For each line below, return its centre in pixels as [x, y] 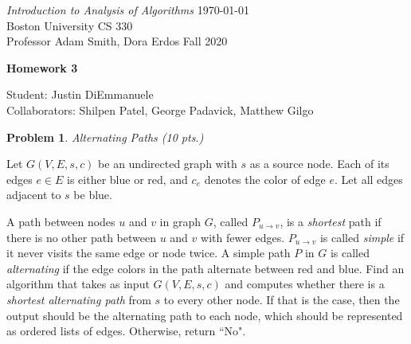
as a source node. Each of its [319, 164]
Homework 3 [42, 67]
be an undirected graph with [168, 164]
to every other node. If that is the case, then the [282, 299]
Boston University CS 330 [70, 25]
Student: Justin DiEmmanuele [80, 94]
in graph [180, 221]
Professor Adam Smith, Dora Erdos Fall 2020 [117, 41]
